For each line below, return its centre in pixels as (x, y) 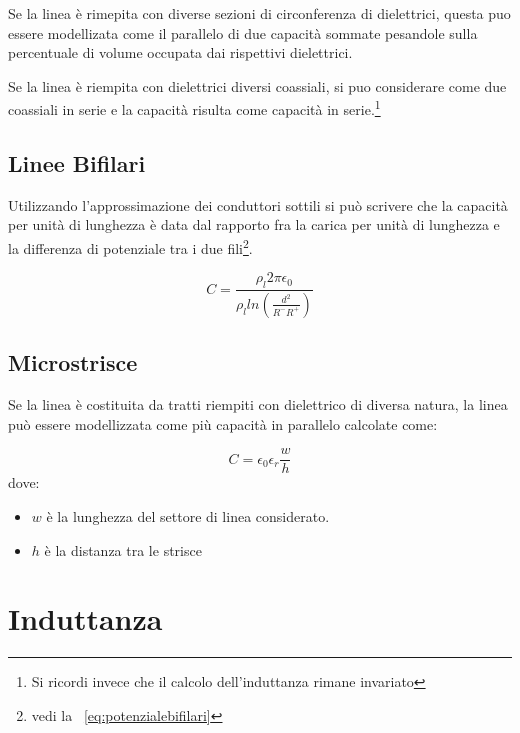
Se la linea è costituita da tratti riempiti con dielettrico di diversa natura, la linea (258, 404)
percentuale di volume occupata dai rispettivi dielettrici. (180, 52)
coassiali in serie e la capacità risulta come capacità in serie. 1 (194, 108)
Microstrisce (73, 362)
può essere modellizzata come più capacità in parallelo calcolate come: (223, 423)
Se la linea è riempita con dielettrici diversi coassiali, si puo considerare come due (257, 85)
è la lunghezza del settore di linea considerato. (188, 515)
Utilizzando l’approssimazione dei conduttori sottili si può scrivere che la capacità (258, 204)
